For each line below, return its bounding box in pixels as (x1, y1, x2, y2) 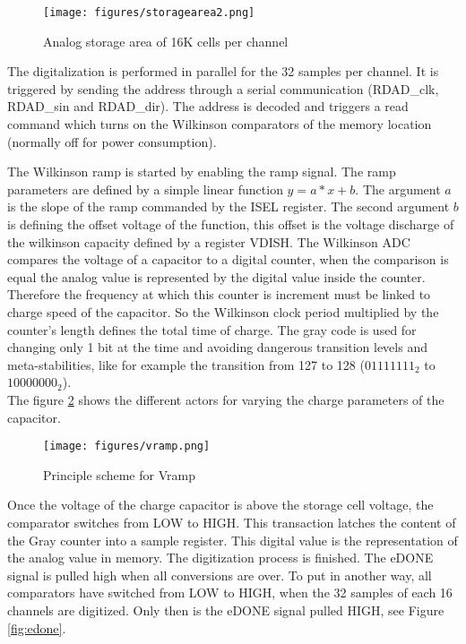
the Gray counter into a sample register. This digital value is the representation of (7, 530, 458, 549)
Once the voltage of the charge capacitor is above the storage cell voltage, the (7, 495, 434, 514)
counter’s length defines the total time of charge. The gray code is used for (7, 320, 417, 339)
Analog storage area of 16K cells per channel (43, 31, 289, 50)
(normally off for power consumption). (7, 132, 217, 150)
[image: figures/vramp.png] (43, 440, 211, 453)
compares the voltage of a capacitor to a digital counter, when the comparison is (7, 250, 449, 269)
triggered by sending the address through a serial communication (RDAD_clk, (7, 79, 439, 98)
